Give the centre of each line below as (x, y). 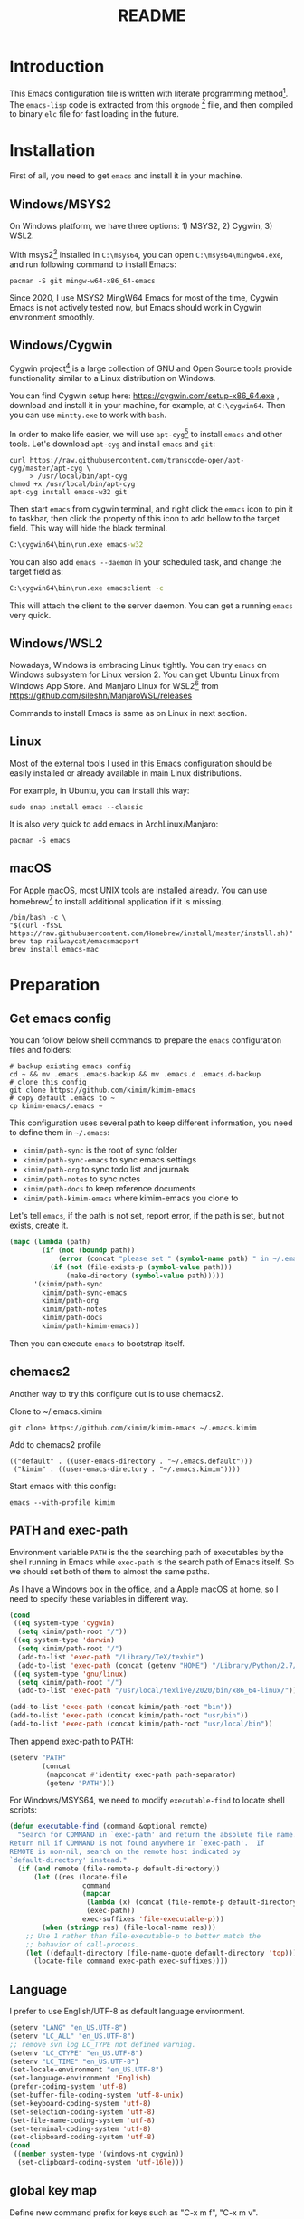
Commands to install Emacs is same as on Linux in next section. (128, 713)
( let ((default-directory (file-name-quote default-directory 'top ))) (161, 1953)
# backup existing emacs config (70, 1066)
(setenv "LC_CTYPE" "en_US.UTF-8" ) (76, 2053)
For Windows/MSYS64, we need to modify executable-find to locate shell (147, 1800)
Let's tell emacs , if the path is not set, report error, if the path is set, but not (147, 1216)
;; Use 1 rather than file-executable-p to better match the (143, 1936)
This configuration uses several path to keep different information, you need (151, 1123)
